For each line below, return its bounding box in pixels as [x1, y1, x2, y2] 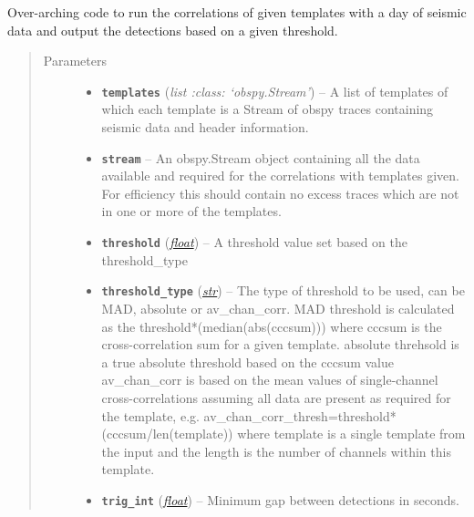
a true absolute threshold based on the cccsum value [101, 352, 395, 371]
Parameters [43, 51, 107, 70]
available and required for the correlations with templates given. [101, 166, 459, 185]
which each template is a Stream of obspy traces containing [101, 99, 434, 119]
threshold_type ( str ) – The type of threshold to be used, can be [101, 281, 465, 300]
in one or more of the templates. [101, 202, 282, 221]
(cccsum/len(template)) [101, 424, 233, 443]
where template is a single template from [237, 424, 466, 443]
